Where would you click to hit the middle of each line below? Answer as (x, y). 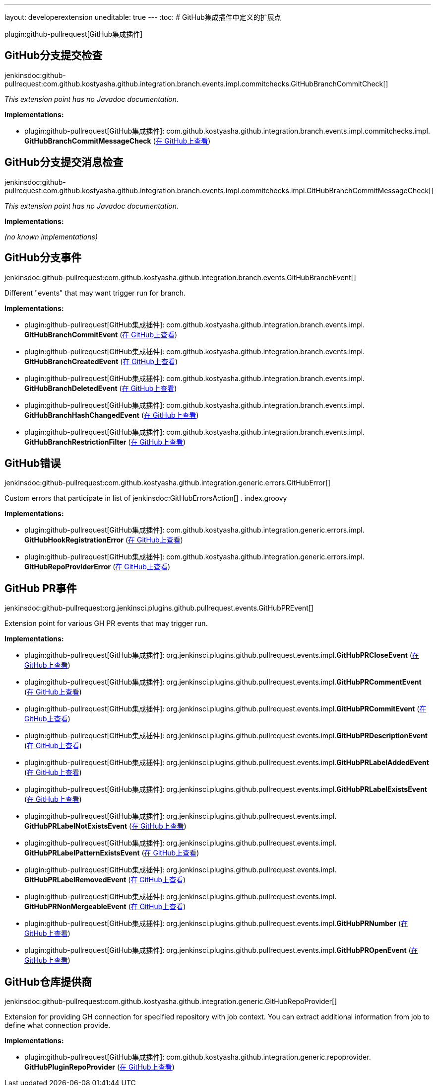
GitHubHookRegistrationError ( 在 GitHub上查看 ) (104, 540)
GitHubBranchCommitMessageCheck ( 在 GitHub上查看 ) (118, 141)
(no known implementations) (51, 236)
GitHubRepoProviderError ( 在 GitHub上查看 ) (97, 567)
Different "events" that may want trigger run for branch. (95, 293)
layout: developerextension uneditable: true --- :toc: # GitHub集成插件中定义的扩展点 (143, 17)
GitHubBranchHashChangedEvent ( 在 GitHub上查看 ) (112, 415)
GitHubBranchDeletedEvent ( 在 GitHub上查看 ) (101, 388)
